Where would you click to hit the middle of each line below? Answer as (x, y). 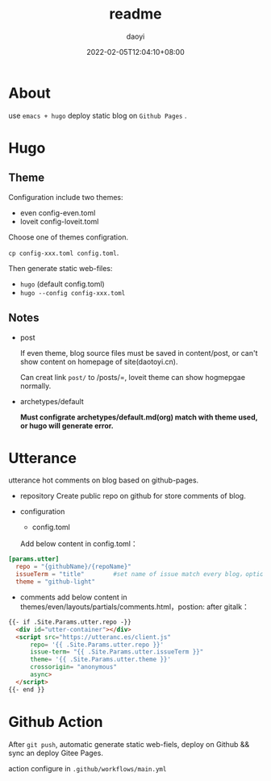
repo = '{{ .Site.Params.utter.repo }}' (96, 645)
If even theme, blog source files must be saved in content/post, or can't (139, 353)
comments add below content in (73, 597)
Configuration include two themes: (66, 197)
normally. (35, 386)
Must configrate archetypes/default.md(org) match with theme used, (139, 417)
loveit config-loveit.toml (59, 221)
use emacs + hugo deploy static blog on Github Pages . (98, 115)
